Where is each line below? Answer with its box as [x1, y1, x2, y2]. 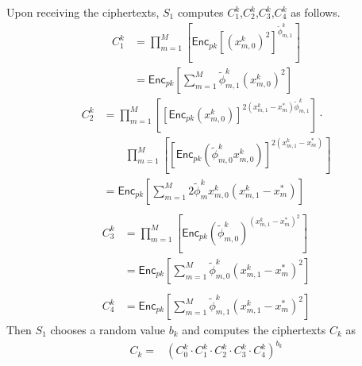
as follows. [291, 4, 341, 20]
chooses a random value [50, 322, 165, 338]
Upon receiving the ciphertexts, [6, 4, 160, 20]
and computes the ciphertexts [182, 322, 326, 338]
